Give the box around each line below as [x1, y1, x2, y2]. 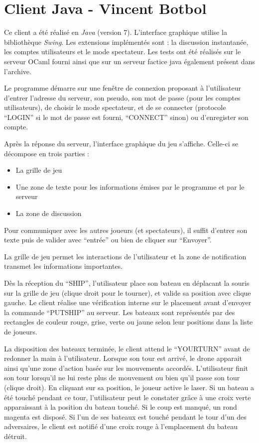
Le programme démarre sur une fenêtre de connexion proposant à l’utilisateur [4, 83, 241, 93]
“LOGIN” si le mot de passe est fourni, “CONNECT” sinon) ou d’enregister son [4, 111, 249, 122]
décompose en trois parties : [4, 148, 90, 158]
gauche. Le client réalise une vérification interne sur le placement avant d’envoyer [4, 297, 252, 308]
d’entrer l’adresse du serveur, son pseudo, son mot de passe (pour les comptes [4, 92, 241, 103]
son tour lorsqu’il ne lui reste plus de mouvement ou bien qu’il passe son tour [4, 372, 240, 383]
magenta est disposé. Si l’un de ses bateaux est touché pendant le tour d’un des [4, 411, 247, 422]
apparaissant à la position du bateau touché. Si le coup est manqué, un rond [4, 402, 237, 412]
